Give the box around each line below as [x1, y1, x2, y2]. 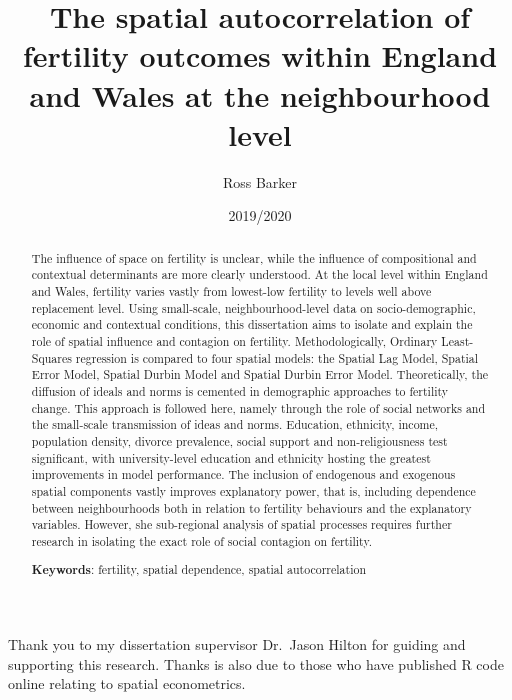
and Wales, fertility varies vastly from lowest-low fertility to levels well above [31, 282, 432, 299]
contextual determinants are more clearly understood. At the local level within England [31, 266, 488, 283]
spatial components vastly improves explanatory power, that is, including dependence [31, 482, 476, 499]
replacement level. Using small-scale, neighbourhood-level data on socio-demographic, [31, 299, 476, 316]
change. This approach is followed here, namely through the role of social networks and [31, 399, 486, 416]
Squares [31, 349, 72, 366]
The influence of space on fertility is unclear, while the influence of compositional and [31, 249, 477, 266]
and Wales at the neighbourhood [29, 74, 491, 115]
